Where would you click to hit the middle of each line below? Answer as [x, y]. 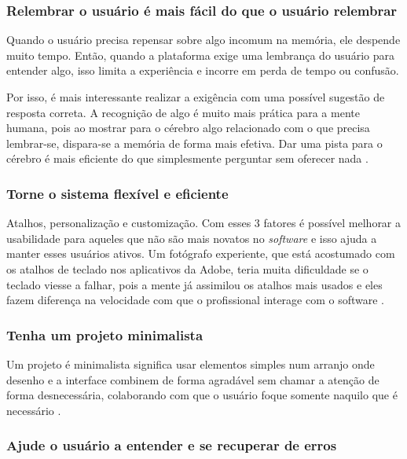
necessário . [34, 410]
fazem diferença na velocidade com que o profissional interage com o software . [196, 300]
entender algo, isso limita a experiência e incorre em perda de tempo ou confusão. [203, 70]
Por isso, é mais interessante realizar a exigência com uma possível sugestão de [196, 97]
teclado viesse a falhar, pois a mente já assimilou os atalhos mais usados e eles [194, 284]
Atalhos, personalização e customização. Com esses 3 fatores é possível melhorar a [204, 223]
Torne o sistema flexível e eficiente [117, 193]
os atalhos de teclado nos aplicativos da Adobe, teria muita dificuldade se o [187, 268]
